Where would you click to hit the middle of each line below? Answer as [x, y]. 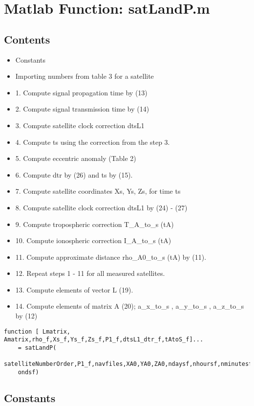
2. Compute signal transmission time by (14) [82, 109]
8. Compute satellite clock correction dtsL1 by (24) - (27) [101, 207]
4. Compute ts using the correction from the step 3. [93, 142]
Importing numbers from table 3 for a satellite [85, 76]
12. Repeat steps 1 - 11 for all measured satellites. [90, 273]
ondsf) [28, 372]
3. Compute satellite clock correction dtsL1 [80, 125]
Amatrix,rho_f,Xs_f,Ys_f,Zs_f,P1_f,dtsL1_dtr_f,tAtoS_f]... [104, 340]
